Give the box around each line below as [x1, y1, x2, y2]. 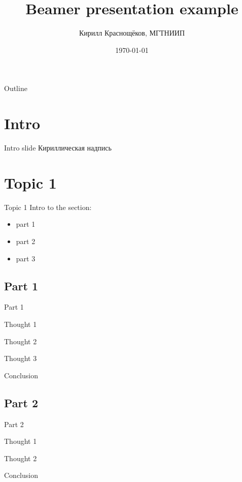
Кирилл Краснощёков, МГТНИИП [79, 27, 185, 38]
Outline [4, 83, 27, 94]
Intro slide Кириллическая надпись [4, 142, 112, 153]
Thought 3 [4, 353, 37, 364]
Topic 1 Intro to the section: [4, 201, 92, 212]
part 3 [16, 253, 36, 263]
